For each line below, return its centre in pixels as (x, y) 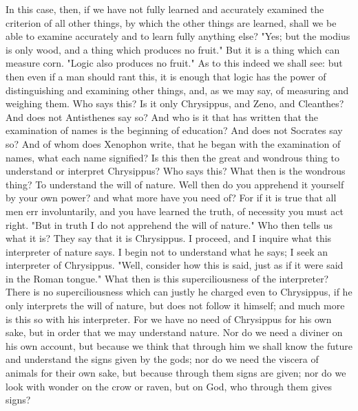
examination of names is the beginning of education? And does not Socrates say (174, 130)
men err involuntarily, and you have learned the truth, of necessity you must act (175, 211)
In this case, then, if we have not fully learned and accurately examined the (165, 9)
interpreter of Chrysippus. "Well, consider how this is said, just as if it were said (175, 265)
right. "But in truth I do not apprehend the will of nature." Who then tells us (169, 224)
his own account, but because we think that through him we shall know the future (179, 345)
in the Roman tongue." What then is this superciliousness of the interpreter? (167, 278)
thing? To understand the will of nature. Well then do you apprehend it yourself (175, 184)
